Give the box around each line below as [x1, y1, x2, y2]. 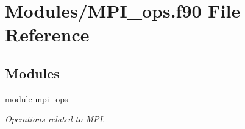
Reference [5, 22, 90, 47]
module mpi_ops [5, 92, 68, 105]
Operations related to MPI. [5, 113, 105, 125]
